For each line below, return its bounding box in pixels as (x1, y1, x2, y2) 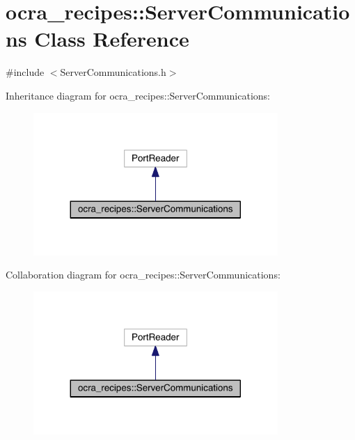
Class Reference (34, 24, 189, 53)
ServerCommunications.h (60, 65, 166, 79)
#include (6, 65, 45, 79)
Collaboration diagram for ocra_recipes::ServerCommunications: (6, 267, 281, 282)
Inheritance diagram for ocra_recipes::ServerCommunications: (6, 88, 271, 102)
